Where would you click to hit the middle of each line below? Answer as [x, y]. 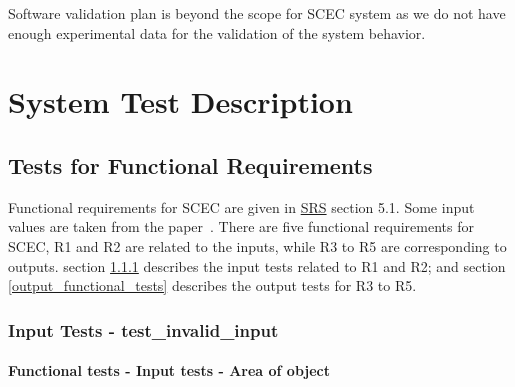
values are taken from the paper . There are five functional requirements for [241, 226]
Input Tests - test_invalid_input [143, 329]
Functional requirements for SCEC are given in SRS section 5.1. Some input [241, 206]
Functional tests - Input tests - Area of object [169, 370]
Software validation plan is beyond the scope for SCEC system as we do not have [257, 13]
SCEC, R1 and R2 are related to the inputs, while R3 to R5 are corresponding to [257, 245]
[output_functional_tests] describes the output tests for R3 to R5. [212, 285]
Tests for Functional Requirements [190, 164]
